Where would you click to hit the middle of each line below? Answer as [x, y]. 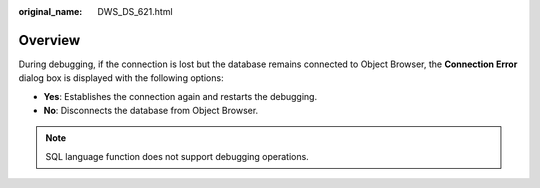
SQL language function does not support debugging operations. [177, 156]
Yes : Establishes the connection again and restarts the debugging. [180, 96]
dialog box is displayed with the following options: [121, 78]
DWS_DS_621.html [135, 11]
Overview [49, 40]
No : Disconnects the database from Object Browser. [151, 111]
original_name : [50, 11]
